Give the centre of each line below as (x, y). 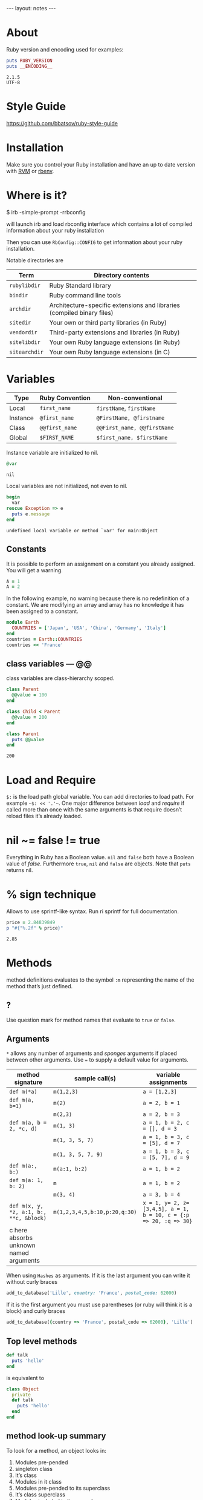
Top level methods (42, 1341)
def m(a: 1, (27, 1180)
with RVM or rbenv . (30, 171)
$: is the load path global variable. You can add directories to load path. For (100, 797)
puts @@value (28, 739)
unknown (22, 1246)
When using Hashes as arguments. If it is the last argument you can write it (98, 1275)
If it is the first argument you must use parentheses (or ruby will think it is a (99, 1305)
